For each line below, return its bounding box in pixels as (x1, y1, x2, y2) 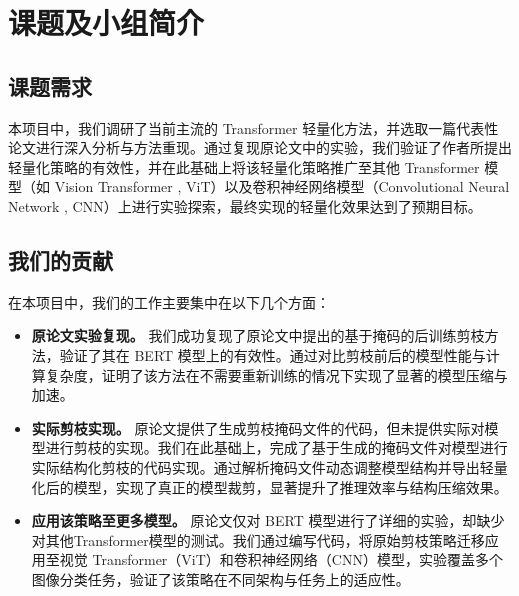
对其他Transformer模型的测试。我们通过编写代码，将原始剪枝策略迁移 (31, 529, 485, 550)
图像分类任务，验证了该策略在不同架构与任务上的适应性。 (31, 568, 410, 589)
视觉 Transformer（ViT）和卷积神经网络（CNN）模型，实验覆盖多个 (59, 549, 503, 570)
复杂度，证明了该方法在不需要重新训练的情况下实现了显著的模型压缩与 (45, 364, 508, 385)
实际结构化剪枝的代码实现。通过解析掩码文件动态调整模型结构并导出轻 (31, 456, 494, 477)
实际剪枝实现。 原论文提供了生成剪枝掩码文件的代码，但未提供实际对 (31, 417, 485, 438)
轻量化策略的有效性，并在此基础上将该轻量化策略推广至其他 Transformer (8, 156, 480, 177)
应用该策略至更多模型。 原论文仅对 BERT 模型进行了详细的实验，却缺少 (31, 510, 505, 531)
